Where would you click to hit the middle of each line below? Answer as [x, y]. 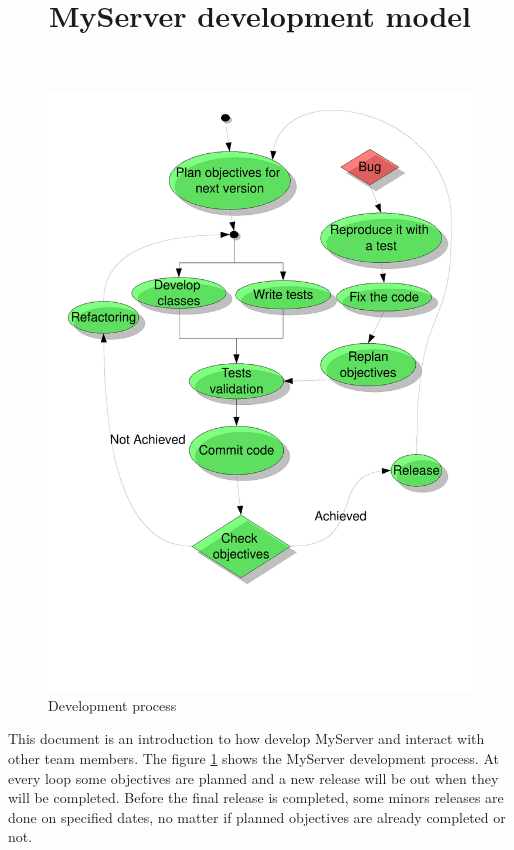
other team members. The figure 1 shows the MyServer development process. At [253, 758]
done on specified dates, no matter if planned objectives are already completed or [257, 816]
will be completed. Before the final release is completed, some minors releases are [256, 797]
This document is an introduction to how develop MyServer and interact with [246, 738]
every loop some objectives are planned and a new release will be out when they [253, 777]
